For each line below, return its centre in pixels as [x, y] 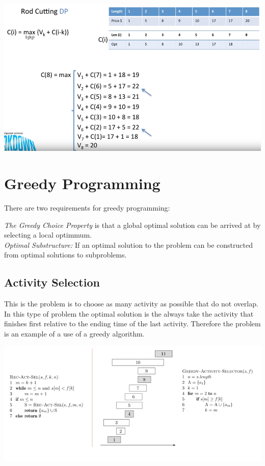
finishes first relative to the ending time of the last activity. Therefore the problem [132, 323]
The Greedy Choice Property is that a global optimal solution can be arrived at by [132, 225]
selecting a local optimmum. [48, 235]
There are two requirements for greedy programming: [87, 207]
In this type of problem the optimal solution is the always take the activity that [129, 313]
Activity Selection [52, 282]
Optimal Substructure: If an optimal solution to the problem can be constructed [128, 244]
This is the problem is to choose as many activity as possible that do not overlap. [131, 304]
